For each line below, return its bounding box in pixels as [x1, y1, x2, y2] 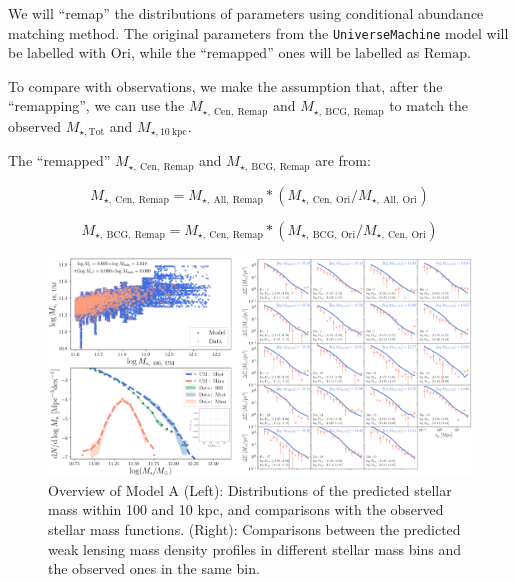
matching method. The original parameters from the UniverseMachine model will [8, 22, 509, 43]
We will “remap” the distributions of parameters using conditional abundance [8, 3, 484, 23]
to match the [389, 95, 469, 116]
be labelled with [8, 42, 107, 63]
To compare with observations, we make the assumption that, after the [8, 75, 443, 96]
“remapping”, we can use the [8, 95, 185, 116]
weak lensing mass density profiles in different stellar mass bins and [48, 538, 461, 559]
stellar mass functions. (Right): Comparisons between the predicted [48, 519, 461, 540]
